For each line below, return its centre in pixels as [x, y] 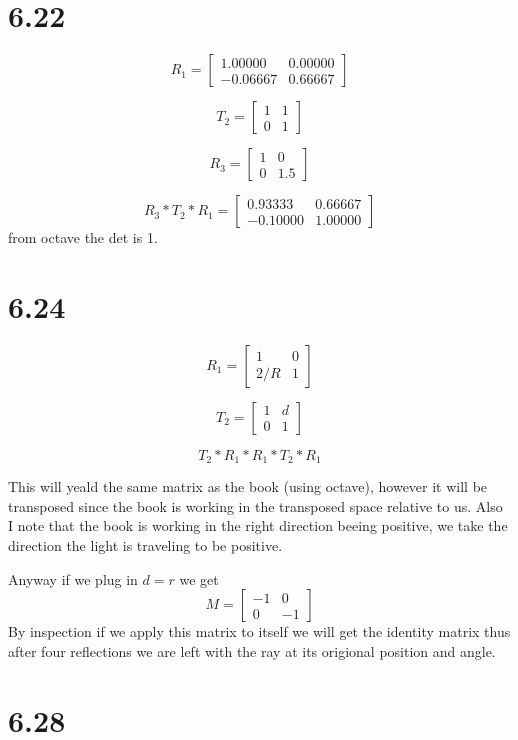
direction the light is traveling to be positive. [145, 545]
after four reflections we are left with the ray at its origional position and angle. [252, 650]
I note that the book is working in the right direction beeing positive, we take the [258, 525]
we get [199, 578]
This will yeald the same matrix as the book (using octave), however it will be [248, 486]
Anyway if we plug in [73, 578]
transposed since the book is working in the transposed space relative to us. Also [255, 505]
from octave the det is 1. [83, 237]
